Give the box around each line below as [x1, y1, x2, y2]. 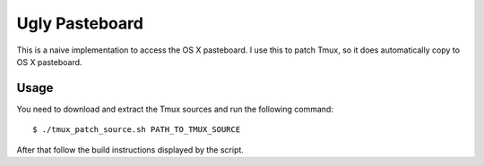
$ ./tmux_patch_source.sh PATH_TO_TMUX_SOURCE [32, 125, 241, 135]
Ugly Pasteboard [16, 13, 143, 33]
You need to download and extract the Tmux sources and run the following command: [16, 104, 333, 114]
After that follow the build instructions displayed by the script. [16, 144, 244, 155]
